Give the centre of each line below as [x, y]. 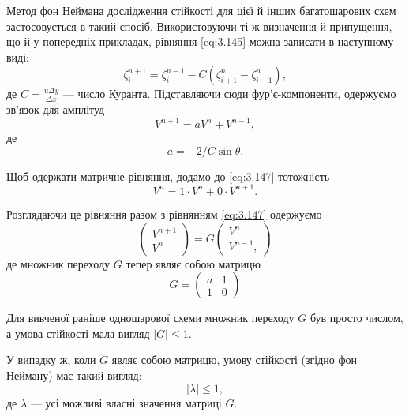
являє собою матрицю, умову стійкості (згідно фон [235, 360]
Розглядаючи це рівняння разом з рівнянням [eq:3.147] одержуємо [164, 214]
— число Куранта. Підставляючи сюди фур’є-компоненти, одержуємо [229, 94]
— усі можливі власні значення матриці [126, 402]
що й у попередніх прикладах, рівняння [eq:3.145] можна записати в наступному [200, 41]
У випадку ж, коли [51, 360]
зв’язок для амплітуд [56, 109]
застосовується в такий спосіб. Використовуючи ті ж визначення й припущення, [199, 26]
